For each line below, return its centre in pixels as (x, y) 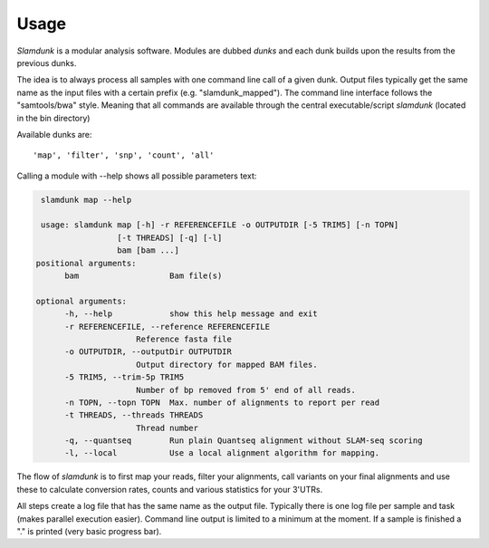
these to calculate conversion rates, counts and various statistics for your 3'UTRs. (170, 489)
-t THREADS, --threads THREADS (134, 415)
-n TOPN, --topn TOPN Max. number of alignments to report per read (222, 402)
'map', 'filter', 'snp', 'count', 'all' (124, 155)
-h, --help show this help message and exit (191, 314)
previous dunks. (47, 62)
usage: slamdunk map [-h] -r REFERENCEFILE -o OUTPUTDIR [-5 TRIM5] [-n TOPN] (220, 225)
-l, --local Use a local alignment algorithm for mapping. (222, 453)
